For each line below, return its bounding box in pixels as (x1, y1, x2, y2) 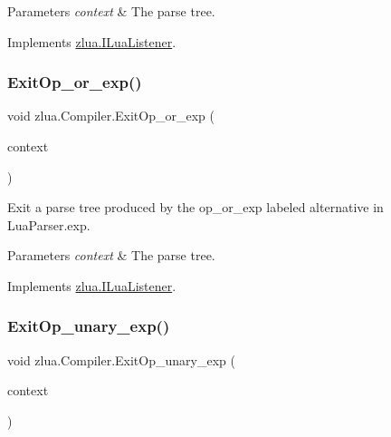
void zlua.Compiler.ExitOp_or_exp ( (7, 106, 215, 125)
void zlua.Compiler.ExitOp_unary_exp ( (7, 350, 235, 369)
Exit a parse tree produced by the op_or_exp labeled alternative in (7, 198, 384, 217)
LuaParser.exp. (7, 215, 91, 234)
